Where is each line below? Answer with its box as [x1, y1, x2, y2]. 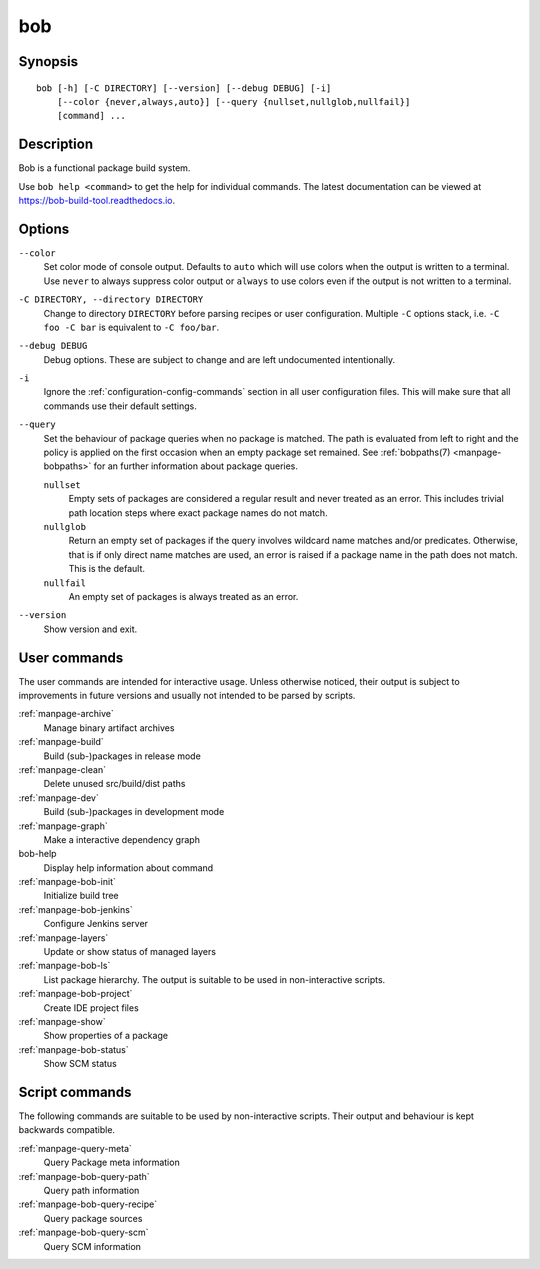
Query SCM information [43, 1240, 142, 1252]
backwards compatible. [18, 1124, 115, 1136]
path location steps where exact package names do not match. [68, 506, 329, 519]
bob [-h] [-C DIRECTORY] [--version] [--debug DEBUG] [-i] [36, 82, 332, 94]
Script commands [18, 1083, 132, 1100]
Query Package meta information [43, 1156, 180, 1169]
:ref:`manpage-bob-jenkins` [18, 903, 134, 915]
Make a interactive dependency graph [43, 833, 200, 845]
